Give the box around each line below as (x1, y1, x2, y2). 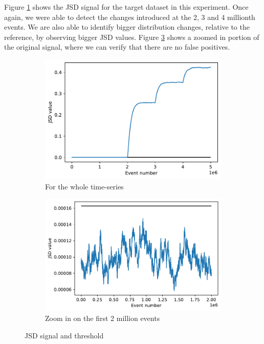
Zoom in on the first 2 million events (45, 313, 160, 324)
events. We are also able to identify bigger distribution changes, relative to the (4, 21, 250, 32)
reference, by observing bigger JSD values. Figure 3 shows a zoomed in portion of (4, 31, 259, 42)
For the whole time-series (45, 181, 124, 191)
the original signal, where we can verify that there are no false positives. (4, 41, 230, 52)
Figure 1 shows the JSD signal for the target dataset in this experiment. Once (4, 2, 249, 12)
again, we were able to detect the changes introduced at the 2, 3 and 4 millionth (4, 11, 255, 22)
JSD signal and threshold (25, 330, 104, 340)
